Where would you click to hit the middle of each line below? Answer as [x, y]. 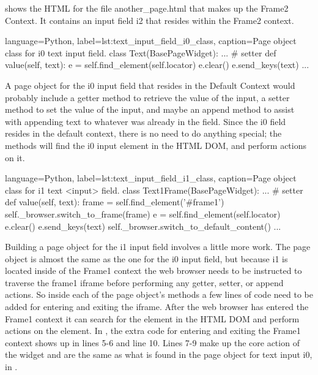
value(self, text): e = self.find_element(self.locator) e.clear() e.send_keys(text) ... [157, 65]
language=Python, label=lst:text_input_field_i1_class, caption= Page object [151, 178]
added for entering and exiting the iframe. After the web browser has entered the [157, 307]
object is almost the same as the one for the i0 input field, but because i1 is [146, 258]
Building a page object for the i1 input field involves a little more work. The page [158, 247]
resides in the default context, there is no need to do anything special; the [143, 133]
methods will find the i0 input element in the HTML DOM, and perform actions [156, 145]
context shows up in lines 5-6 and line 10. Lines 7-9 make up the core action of [152, 342]
